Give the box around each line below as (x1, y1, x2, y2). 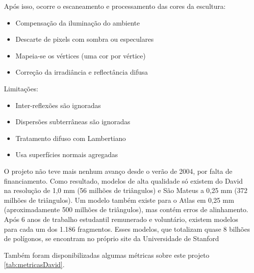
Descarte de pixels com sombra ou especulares (15, 34, 154, 44)
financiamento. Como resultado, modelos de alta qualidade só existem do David (4, 175, 243, 186)
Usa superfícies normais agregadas (15, 149, 118, 160)
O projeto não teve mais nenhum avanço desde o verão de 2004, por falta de (4, 165, 232, 176)
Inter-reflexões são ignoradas (15, 100, 101, 110)
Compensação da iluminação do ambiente (15, 17, 140, 27)
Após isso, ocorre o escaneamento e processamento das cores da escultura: (4, 1, 226, 11)
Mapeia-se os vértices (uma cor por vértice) (15, 50, 146, 60)
